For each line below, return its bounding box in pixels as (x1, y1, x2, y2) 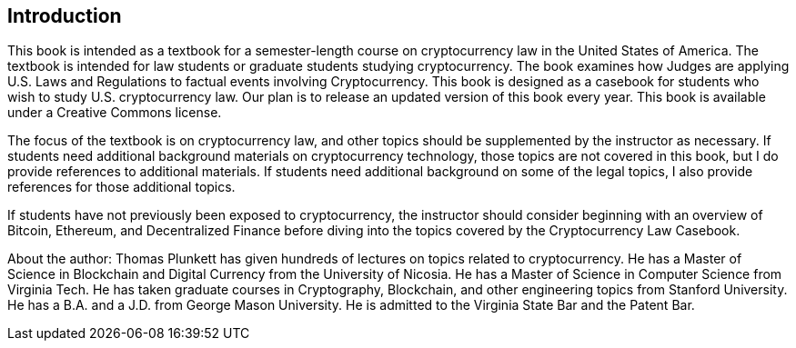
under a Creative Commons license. (7, 104, 222, 121)
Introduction (7, 5, 122, 27)
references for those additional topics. (7, 179, 236, 195)
